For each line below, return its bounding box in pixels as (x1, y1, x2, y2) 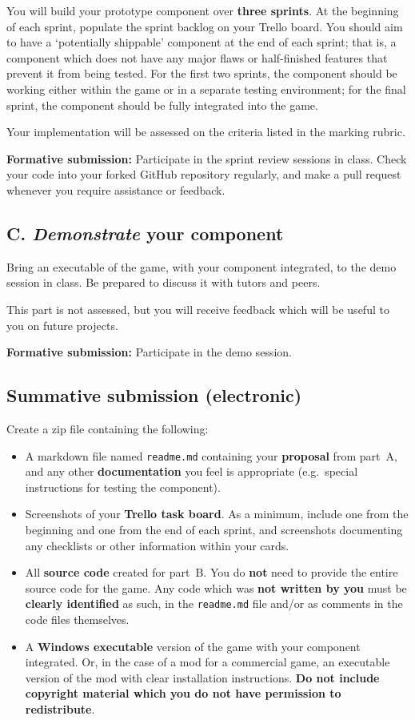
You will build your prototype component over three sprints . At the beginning (6, 2, 399, 18)
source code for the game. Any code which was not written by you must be (25, 579, 407, 596)
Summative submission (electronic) (6, 383, 302, 408)
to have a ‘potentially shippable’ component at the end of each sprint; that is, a (6, 34, 397, 50)
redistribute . (25, 700, 95, 717)
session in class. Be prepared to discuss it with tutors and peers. (6, 274, 321, 291)
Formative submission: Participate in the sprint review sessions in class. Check (6, 150, 407, 167)
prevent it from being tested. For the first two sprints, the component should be (6, 65, 397, 82)
